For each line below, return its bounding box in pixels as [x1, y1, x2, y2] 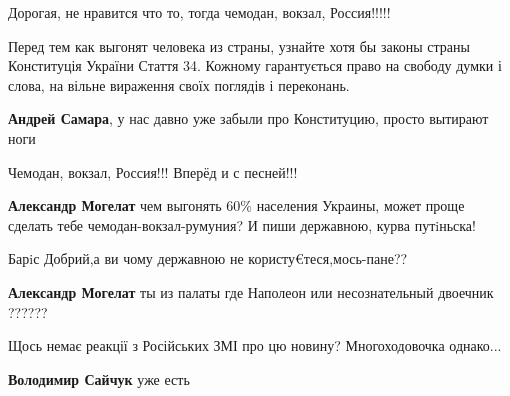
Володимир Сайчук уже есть [8, 368, 190, 389]
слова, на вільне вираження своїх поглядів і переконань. [8, 74, 350, 95]
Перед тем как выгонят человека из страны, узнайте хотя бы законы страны [8, 35, 470, 56]
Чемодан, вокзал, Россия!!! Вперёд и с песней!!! [8, 161, 298, 182]
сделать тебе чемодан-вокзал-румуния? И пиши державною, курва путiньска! [8, 214, 476, 235]
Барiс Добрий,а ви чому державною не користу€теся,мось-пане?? [8, 248, 408, 269]
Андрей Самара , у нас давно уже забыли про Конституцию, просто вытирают [8, 108, 489, 129]
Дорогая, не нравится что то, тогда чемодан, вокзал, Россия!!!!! [8, 2, 391, 22]
